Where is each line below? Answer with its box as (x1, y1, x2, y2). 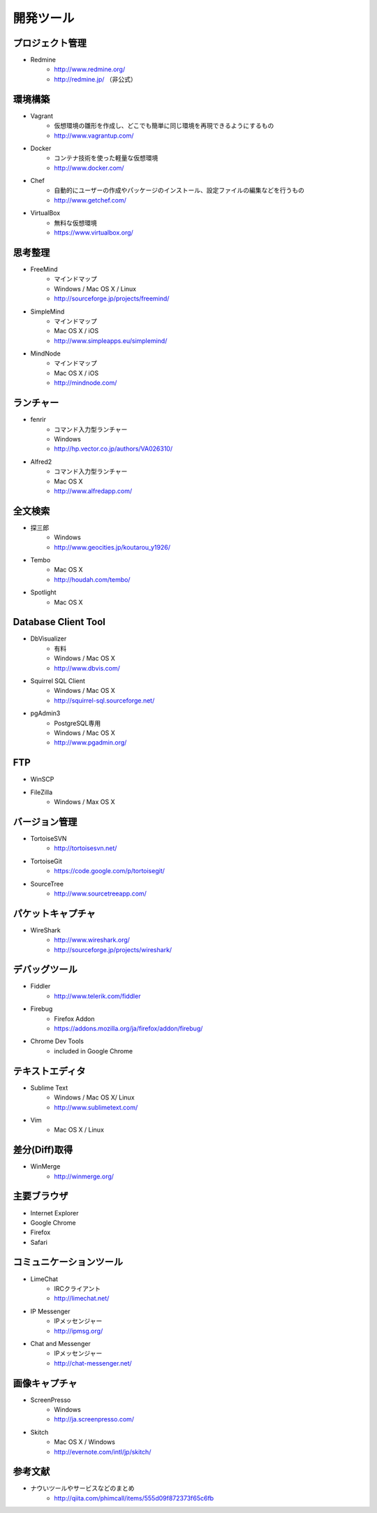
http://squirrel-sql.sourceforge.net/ (54, 696, 155, 705)
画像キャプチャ (13, 1377, 77, 1389)
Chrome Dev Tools (30, 1037, 84, 1046)
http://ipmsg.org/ (54, 1326, 103, 1335)
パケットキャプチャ (13, 907, 96, 919)
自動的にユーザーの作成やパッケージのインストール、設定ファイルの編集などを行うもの (54, 186, 305, 195)
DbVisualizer (30, 634, 67, 643)
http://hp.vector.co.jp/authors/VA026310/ (54, 444, 173, 453)
